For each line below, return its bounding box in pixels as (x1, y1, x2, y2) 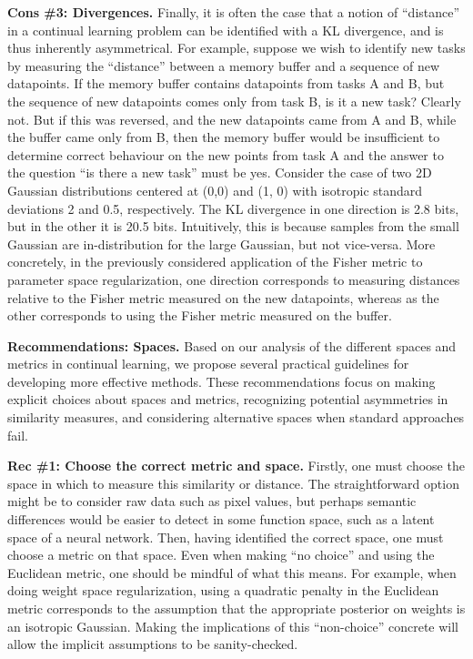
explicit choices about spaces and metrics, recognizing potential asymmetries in (7, 390, 448, 409)
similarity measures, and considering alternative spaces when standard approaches (7, 408, 465, 427)
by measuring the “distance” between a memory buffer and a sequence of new (7, 56, 440, 75)
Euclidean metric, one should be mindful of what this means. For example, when (7, 563, 457, 582)
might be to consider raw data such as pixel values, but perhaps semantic (7, 492, 417, 511)
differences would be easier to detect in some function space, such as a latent (7, 510, 435, 529)
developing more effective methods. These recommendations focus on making (7, 371, 436, 390)
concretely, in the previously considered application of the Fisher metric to (7, 252, 423, 271)
